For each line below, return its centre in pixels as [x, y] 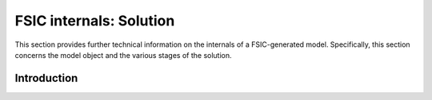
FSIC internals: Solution [95, 21]
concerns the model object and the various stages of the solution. [123, 55]
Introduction [46, 78]
